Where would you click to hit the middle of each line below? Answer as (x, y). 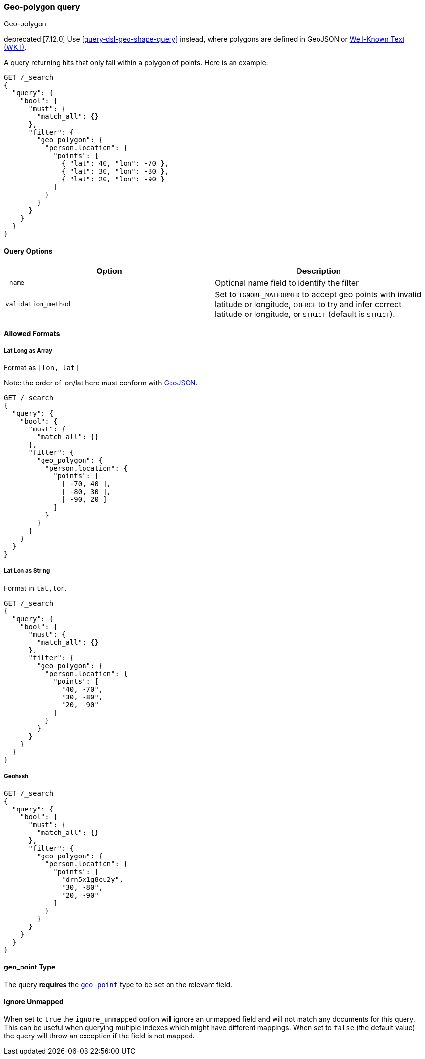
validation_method (38, 304)
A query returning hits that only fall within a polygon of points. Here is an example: (136, 63)
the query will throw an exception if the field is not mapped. (99, 1036)
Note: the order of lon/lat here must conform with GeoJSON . (101, 383)
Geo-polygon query (42, 7)
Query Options (28, 251)
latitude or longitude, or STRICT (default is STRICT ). (305, 314)
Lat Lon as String (27, 571)
